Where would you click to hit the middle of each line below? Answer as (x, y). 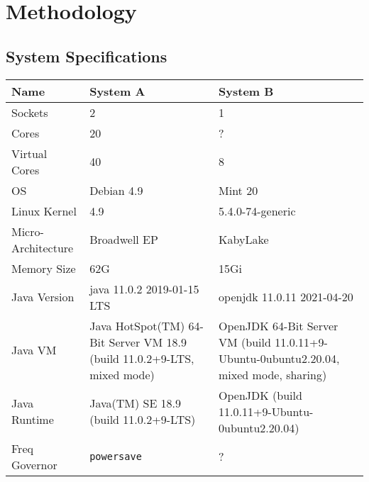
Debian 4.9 (116, 190)
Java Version (43, 297)
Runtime (33, 420)
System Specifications (87, 56)
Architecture (43, 247)
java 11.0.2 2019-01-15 (144, 288)
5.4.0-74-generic (257, 211)
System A (117, 91)
